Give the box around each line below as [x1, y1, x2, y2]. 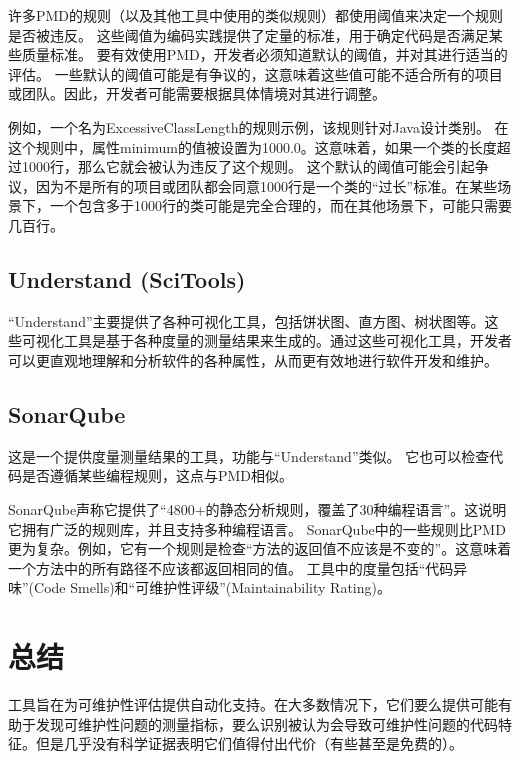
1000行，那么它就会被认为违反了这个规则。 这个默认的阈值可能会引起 [21, 156, 475, 177]
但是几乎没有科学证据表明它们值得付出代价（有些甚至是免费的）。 [35, 733, 463, 754]
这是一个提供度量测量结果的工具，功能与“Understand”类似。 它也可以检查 [8, 445, 490, 466]
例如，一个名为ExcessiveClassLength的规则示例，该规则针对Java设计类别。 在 [8, 116, 509, 137]
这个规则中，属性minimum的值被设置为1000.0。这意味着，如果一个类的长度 [8, 136, 497, 157]
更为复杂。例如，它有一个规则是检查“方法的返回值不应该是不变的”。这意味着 [8, 538, 512, 559]
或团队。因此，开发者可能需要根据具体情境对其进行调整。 [8, 83, 386, 104]
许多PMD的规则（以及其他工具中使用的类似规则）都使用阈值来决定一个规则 [8, 5, 504, 25]
